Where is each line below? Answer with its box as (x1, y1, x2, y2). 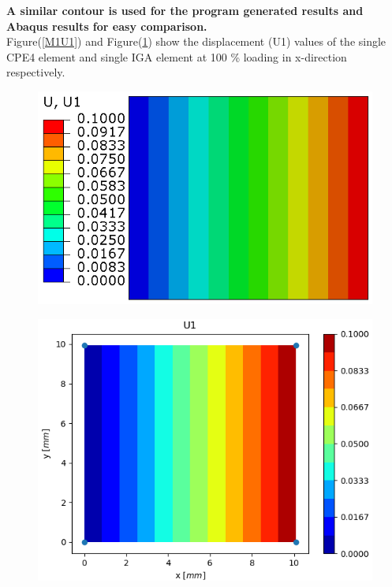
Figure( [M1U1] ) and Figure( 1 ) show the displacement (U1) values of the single (6, 33, 386, 50)
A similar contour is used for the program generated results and (6, 2, 364, 18)
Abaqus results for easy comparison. (6, 17, 207, 34)
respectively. (6, 64, 65, 80)
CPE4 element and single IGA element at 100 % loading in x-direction (6, 48, 347, 65)
